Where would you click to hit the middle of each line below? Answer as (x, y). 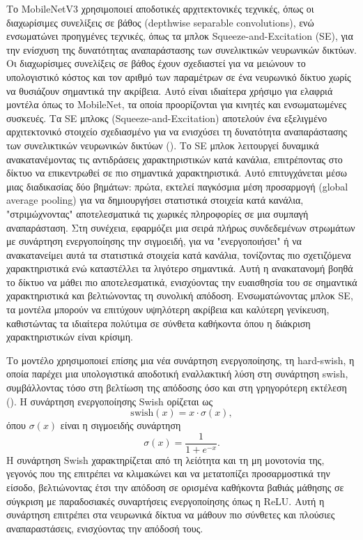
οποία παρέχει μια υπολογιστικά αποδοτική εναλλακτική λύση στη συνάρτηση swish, (177, 374)
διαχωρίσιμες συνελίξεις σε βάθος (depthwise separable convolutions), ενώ (160, 22)
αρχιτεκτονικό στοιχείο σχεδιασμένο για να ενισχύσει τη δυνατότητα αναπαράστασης (177, 132)
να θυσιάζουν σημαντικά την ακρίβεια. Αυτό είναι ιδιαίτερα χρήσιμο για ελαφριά (170, 90)
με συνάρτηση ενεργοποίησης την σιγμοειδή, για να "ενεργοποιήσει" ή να (154, 241)
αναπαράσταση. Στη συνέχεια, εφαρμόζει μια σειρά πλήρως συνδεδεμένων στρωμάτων (181, 227)
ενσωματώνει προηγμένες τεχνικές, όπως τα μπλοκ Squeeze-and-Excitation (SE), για (180, 36)
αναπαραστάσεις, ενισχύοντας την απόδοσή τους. (105, 528)
